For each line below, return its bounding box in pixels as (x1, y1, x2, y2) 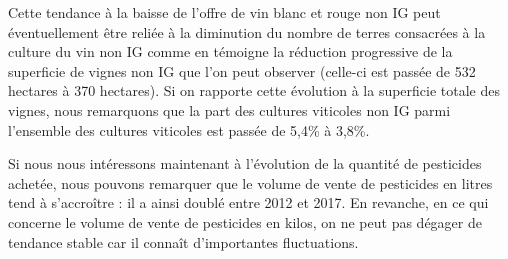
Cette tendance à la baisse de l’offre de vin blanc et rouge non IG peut (8, 2, 441, 22)
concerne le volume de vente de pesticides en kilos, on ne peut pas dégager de (8, 211, 482, 232)
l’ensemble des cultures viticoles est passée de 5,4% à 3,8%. (8, 119, 370, 140)
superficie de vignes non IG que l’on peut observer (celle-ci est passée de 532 (8, 60, 476, 81)
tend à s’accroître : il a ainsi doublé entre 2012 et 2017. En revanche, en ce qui (8, 192, 489, 213)
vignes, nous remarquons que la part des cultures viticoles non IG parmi (8, 99, 451, 120)
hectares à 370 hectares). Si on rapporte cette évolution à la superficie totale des (8, 80, 501, 101)
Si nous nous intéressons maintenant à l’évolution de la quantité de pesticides (8, 153, 482, 174)
